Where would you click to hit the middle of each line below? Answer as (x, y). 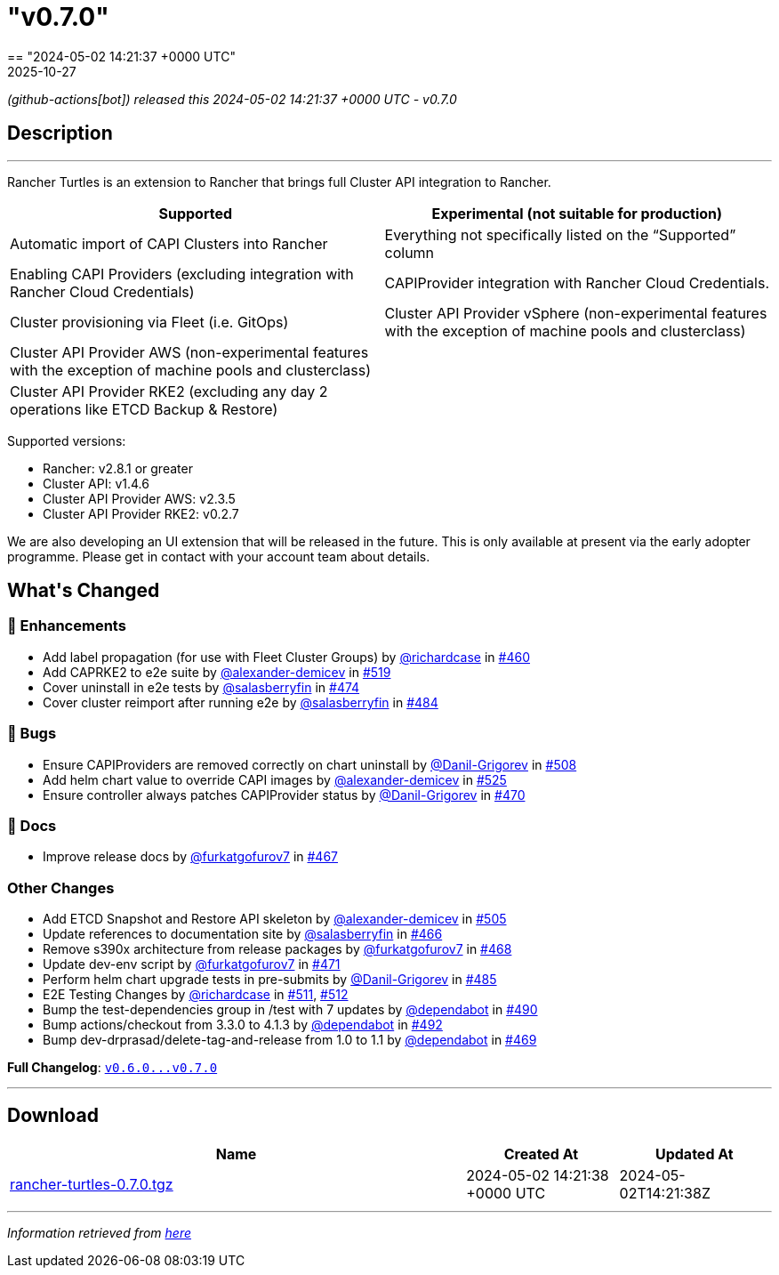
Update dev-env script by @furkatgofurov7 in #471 (192, 964)
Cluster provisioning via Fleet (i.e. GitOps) (149, 322)
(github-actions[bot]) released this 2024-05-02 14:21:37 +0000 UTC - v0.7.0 (232, 99)
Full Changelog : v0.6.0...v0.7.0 (112, 1068)
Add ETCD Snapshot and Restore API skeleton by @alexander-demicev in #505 (275, 919)
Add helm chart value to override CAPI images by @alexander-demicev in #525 (275, 779)
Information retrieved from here (100, 1232)
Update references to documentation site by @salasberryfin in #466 (243, 934)
